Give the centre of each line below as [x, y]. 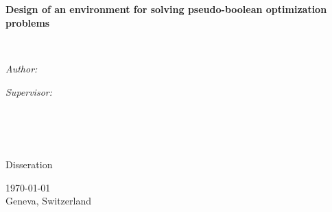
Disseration [29, 164]
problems [28, 22]
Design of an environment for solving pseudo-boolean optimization [166, 9]
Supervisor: [29, 91]
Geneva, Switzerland [48, 201]
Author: [22, 68]
